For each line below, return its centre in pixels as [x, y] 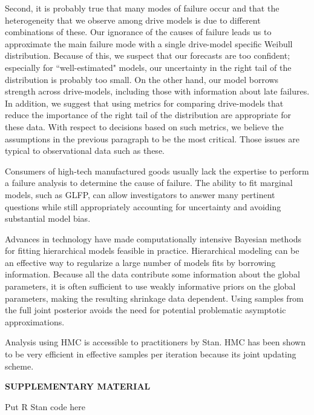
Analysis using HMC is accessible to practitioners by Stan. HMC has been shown [155, 342]
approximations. [35, 321]
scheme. [19, 366]
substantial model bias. [48, 218]
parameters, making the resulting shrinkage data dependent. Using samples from [154, 298]
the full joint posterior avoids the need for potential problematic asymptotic [146, 310]
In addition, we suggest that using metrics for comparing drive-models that [144, 103]
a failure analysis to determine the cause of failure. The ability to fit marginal [149, 183]
